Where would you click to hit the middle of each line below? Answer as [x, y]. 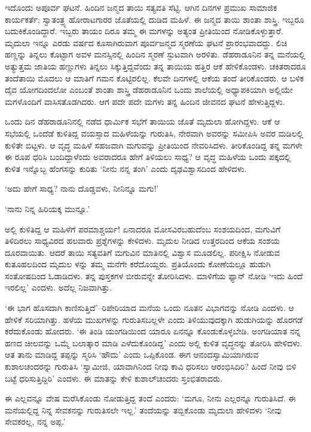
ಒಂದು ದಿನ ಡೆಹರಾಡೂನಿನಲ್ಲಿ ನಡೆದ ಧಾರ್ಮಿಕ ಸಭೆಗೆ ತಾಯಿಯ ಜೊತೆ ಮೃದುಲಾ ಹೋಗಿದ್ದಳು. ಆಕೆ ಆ [142, 121]
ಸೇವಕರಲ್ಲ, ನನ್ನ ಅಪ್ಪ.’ [35, 422]
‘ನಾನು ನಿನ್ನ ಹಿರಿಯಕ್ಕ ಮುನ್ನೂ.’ [48, 208]
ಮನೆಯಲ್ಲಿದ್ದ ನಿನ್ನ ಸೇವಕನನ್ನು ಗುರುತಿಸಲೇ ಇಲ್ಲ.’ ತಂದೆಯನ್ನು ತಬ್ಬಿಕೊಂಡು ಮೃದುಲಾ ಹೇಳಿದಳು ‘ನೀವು [143, 410]
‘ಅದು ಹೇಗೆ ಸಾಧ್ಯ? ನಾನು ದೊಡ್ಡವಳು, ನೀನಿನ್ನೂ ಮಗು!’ [82, 188]
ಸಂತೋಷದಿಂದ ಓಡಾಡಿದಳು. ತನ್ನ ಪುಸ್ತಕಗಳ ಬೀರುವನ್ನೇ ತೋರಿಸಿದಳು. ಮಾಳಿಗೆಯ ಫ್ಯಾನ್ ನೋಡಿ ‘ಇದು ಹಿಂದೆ [154, 275]
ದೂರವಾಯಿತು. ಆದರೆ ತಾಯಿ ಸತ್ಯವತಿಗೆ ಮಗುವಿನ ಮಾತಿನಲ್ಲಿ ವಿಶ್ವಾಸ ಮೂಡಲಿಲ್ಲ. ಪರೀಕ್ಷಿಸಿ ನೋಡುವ [142, 252]
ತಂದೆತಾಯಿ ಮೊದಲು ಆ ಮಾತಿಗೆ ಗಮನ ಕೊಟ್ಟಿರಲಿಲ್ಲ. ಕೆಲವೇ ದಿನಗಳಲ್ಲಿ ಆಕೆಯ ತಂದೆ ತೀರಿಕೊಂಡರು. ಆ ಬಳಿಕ [154, 78]
